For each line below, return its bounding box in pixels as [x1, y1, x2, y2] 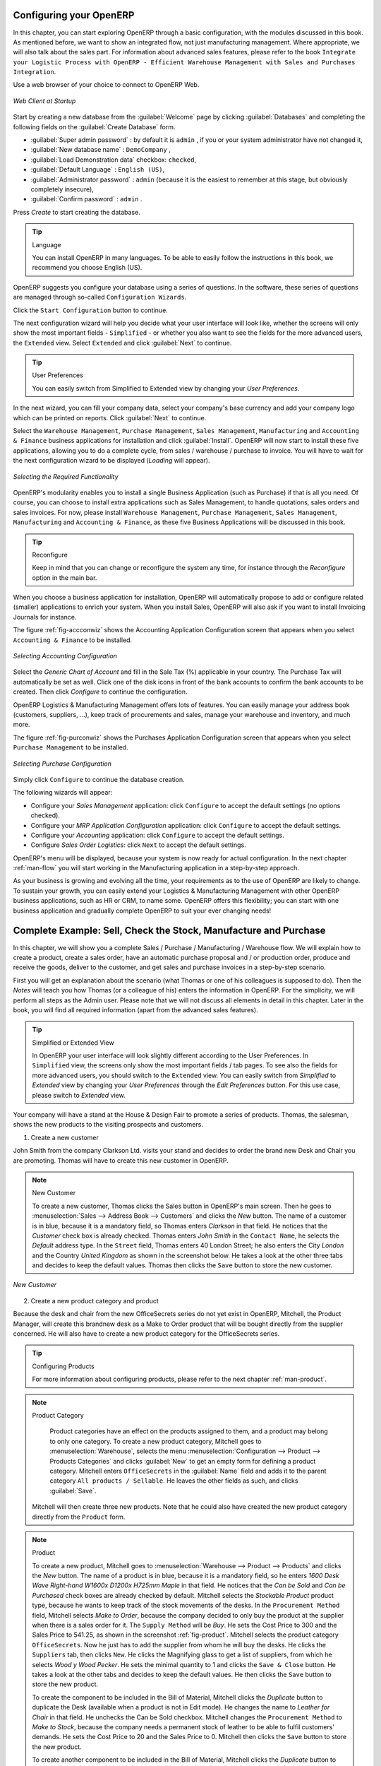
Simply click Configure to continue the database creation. [13, 775, 185, 783]
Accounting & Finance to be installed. [13, 636, 133, 644]
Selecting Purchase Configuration [13, 759, 112, 768]
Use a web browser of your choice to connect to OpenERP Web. [13, 81, 200, 89]
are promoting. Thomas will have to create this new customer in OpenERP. [13, 1156, 229, 1165]
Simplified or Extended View [32, 1038, 114, 1047]
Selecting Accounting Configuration [13, 652, 118, 660]
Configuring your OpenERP [13, 9, 135, 21]
